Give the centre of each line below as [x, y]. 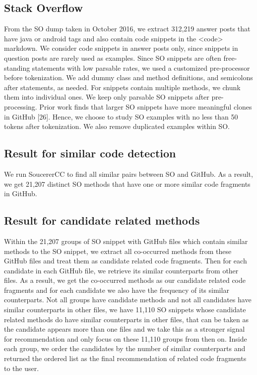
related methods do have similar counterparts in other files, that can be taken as [126, 319]
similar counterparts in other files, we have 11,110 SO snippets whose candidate [125, 310]
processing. [21, 106]
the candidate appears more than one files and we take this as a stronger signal [125, 329]
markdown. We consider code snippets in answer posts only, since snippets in [121, 48]
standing [17, 67]
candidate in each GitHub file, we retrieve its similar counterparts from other [121, 270]
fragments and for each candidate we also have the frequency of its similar [117, 290]
